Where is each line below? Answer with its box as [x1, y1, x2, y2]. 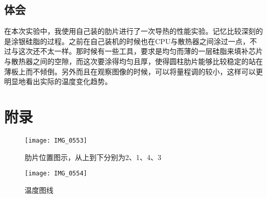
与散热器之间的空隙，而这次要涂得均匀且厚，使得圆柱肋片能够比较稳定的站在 [4, 55, 263, 66]
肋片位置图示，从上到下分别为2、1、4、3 [25, 151, 161, 162]
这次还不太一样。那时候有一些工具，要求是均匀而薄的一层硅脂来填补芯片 [18, 46, 263, 56]
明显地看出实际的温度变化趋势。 [4, 76, 112, 87]
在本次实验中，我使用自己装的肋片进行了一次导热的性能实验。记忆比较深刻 [4, 26, 256, 36]
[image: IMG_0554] [25, 170, 87, 177]
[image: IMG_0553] [25, 136, 87, 144]
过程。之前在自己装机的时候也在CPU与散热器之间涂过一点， [47, 35, 250, 46]
